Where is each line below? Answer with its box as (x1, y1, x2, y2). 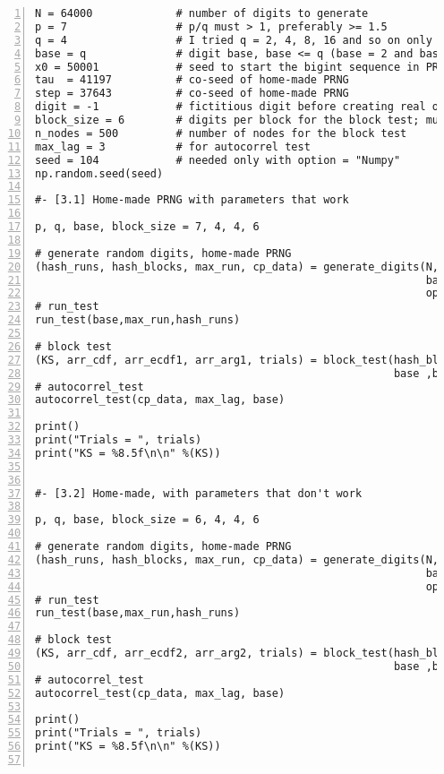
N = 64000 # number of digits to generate (35, 7, 369, 20)
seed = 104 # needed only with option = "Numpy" (35, 153, 401, 167)
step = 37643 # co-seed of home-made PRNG (35, 87, 349, 100)
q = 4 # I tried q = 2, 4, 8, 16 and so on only (35, 33, 432, 47)
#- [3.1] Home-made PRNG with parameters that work (35, 193, 349, 207)
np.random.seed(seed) (35, 167, 164, 180)
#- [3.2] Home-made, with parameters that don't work (35, 486, 363, 500)
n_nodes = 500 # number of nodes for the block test (35, 126, 407, 140)
